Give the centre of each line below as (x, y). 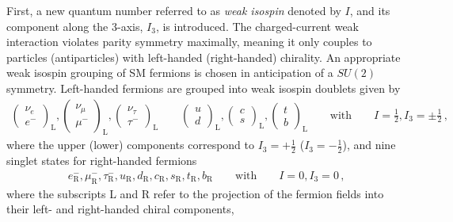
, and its (370, 10)
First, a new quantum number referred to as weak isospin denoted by (174, 10)
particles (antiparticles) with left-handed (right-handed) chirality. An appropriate (204, 57)
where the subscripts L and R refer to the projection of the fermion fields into (195, 193)
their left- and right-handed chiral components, (120, 209)
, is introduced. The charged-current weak (257, 26)
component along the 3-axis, (75, 26)
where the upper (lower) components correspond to (131, 145)
